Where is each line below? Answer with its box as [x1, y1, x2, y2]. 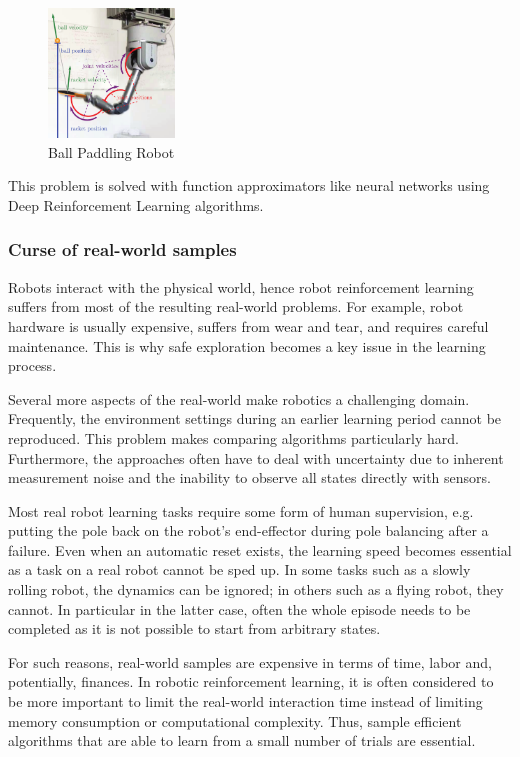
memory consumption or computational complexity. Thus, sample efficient [8, 710, 462, 731]
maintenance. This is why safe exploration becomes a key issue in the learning [8, 335, 486, 356]
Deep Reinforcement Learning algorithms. [8, 194, 264, 215]
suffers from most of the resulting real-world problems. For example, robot [8, 296, 464, 317]
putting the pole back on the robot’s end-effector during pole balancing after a [8, 520, 489, 541]
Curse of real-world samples [8, 237, 237, 262]
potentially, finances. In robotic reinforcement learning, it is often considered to [8, 671, 494, 692]
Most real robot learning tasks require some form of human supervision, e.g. [8, 500, 474, 521]
